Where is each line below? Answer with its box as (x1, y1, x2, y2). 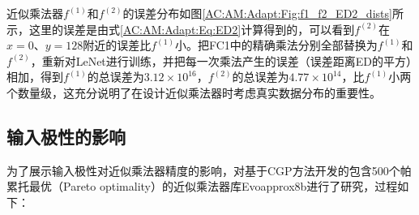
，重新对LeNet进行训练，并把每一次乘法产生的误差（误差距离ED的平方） (30, 52, 413, 69)
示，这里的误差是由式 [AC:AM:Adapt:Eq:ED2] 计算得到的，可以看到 (6, 20, 355, 37)
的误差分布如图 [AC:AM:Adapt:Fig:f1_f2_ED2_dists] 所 (122, 5, 404, 21)
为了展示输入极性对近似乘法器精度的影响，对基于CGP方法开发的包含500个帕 (6, 161, 412, 178)
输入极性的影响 (6, 123, 126, 148)
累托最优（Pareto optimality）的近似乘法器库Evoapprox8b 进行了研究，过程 (6, 178, 398, 195)
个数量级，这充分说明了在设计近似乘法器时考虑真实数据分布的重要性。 (6, 84, 381, 101)
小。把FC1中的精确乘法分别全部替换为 (174, 37, 378, 54)
